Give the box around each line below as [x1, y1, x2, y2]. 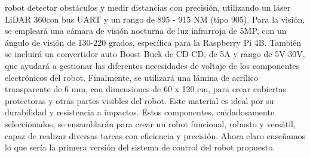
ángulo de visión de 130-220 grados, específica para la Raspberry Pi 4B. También [5, 36, 302, 48]
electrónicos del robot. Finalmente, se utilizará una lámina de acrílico [5, 71, 259, 83]
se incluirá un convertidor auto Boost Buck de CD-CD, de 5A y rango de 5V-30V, [5, 48, 305, 60]
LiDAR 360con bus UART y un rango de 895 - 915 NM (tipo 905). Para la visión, [5, 12, 305, 25]
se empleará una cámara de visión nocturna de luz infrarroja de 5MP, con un [5, 24, 287, 37]
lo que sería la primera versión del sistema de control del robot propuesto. [5, 141, 275, 153]
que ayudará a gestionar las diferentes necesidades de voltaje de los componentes [5, 59, 300, 71]
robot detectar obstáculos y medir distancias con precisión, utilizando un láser [5, 1, 291, 13]
